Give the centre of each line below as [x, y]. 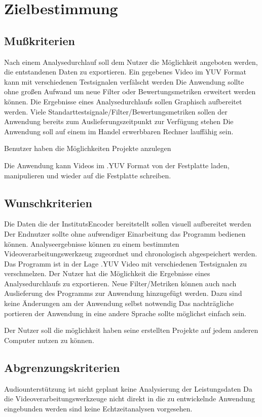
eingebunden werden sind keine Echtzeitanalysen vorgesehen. [98, 408]
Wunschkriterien [48, 202]
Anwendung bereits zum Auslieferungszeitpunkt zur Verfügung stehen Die [119, 121]
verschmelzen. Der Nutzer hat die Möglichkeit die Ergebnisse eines [107, 273]
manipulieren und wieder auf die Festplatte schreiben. [88, 175]
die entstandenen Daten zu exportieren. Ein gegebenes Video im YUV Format [125, 72]
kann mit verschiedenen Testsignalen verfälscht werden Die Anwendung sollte [124, 81]
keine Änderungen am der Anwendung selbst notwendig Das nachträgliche [119, 303]
